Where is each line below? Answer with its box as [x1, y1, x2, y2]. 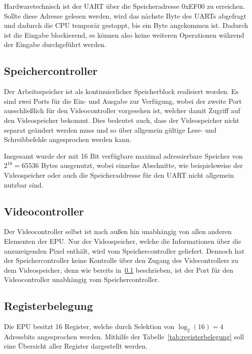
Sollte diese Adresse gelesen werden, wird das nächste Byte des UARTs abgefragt [4, 10, 247, 21]
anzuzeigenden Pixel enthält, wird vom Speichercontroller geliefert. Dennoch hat [4, 245, 245, 256]
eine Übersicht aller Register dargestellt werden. [4, 341, 148, 351]
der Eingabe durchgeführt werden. [4, 39, 106, 49]
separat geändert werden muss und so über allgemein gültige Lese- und [4, 124, 217, 135]
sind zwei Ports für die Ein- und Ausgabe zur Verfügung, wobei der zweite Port [4, 95, 242, 106]
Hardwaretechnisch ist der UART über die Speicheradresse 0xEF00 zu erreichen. [4, 1, 245, 11]
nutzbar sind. [4, 179, 44, 189]
